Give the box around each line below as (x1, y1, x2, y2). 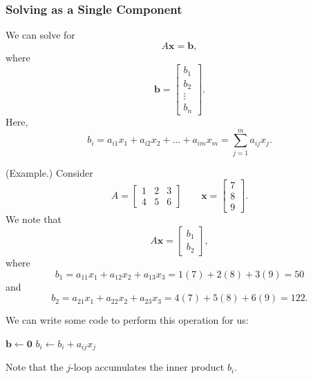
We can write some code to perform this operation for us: (6, 313, 249, 327)
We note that (6, 212, 61, 226)
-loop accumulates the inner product (70, 360, 225, 374)
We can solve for (6, 28, 75, 42)
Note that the (6, 360, 64, 374)
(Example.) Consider (6, 165, 93, 179)
